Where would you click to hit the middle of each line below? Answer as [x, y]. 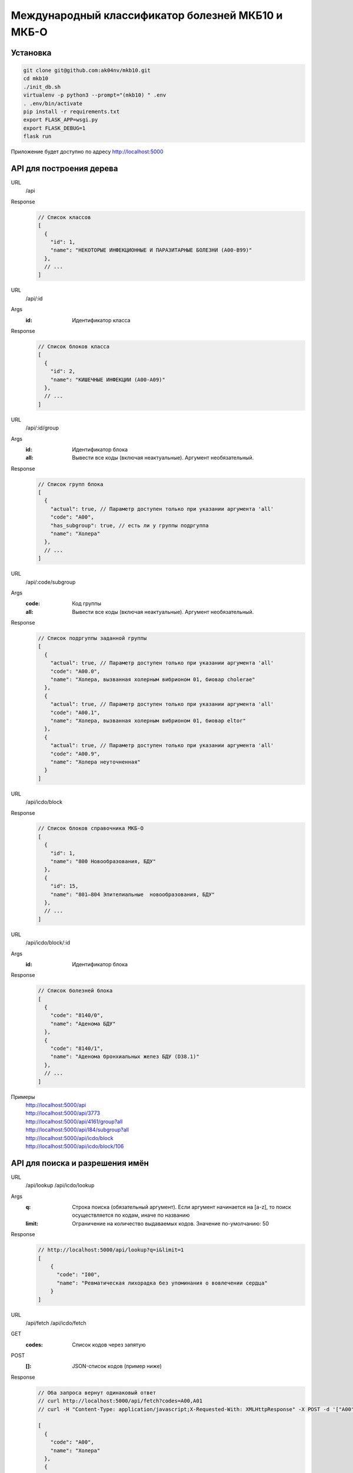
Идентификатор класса [101, 320]
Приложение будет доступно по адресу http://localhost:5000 [87, 152]
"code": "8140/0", [77, 1015]
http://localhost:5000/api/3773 [63, 1113]
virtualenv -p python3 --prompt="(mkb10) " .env [95, 95]
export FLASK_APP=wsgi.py [61, 120]
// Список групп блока [71, 484]
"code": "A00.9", [75, 754]
